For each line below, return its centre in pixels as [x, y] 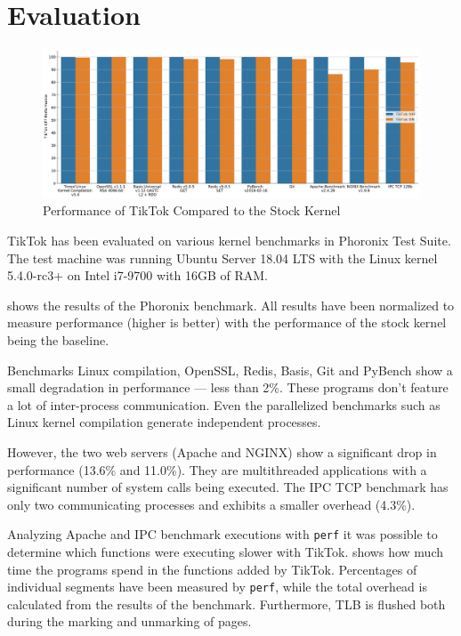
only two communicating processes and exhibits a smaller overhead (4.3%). [211, 504]
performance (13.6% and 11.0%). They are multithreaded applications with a [217, 469]
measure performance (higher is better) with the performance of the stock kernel [227, 322]
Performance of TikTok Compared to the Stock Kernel [192, 210]
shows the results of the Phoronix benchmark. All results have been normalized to [231, 305]
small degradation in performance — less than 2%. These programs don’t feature [228, 387]
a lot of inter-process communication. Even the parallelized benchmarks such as [224, 404]
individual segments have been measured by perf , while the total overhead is [217, 587]
